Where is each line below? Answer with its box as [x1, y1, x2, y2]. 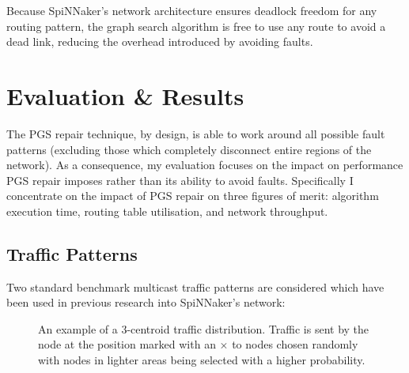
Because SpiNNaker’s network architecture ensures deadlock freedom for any [6, 2, 377, 18]
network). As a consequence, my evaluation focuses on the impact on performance [6, 156, 403, 173]
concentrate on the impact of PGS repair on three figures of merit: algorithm [6, 187, 379, 204]
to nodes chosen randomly [232, 336, 358, 352]
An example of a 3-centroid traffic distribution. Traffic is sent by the [38, 320, 369, 337]
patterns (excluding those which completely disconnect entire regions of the [6, 141, 372, 157]
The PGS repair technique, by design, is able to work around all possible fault [6, 125, 385, 141]
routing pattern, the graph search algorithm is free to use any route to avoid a [6, 17, 386, 34]
